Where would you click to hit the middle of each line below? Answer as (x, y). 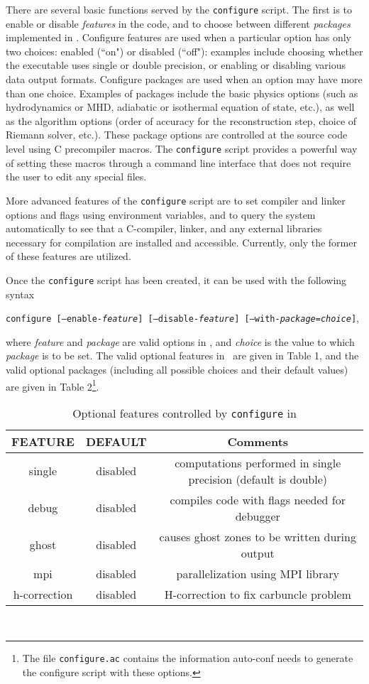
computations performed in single (258, 462)
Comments (258, 441)
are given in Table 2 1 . (53, 385)
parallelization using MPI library (258, 573)
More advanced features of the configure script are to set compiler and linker (176, 200)
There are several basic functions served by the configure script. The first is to (179, 9)
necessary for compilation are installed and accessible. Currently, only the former (181, 242)
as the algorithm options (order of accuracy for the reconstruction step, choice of (181, 120)
